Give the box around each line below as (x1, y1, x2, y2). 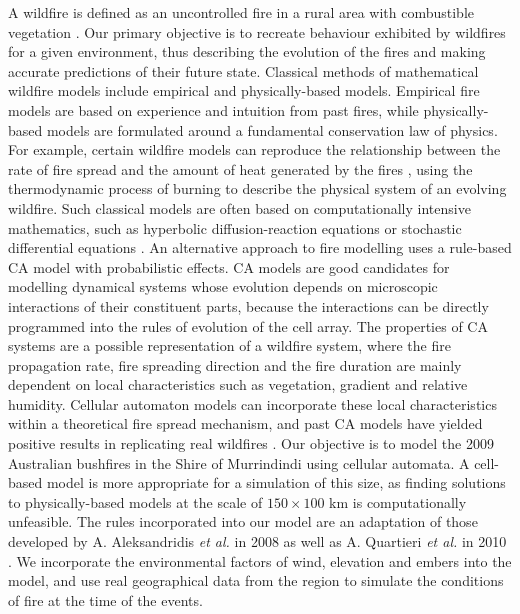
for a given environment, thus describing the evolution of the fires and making (8, 41, 486, 62)
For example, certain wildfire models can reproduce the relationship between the (8, 139, 501, 160)
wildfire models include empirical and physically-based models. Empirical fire (8, 80, 480, 101)
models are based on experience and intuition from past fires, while (8, 99, 419, 120)
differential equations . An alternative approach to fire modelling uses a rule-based (8, 237, 512, 258)
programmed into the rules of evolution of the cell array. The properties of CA (8, 315, 488, 336)
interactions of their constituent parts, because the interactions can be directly (8, 295, 489, 316)
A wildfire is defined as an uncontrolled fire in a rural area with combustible (8, 2, 474, 22)
